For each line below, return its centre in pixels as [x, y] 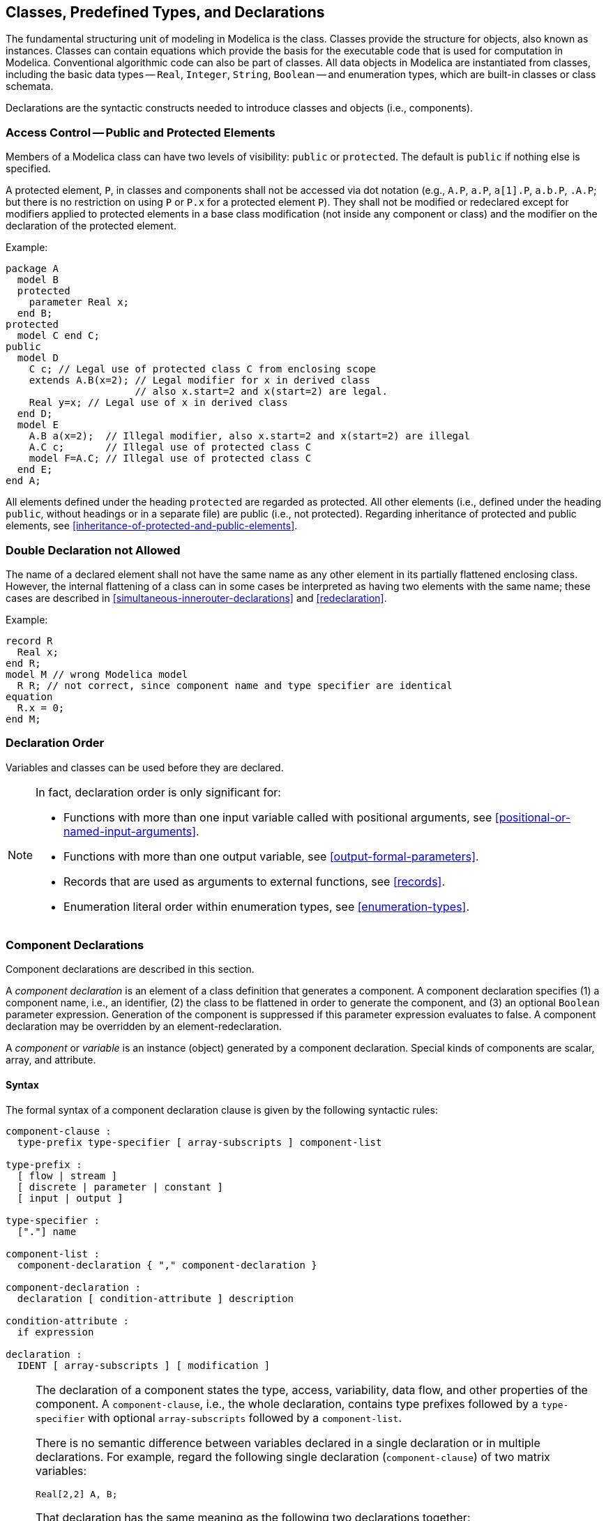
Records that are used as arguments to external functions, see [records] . [255, 881]
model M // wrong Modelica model [97, 674]
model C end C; [58, 336]
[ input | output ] [70, 1198]
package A [32, 269]
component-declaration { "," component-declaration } [167, 1265]
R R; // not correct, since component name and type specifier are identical [235, 685]
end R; [23, 663]
